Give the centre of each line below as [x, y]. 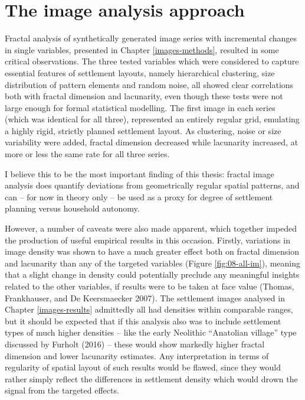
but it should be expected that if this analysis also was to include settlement [143, 321]
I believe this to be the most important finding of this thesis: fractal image [140, 173]
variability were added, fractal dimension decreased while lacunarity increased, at [152, 142]
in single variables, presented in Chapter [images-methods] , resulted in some [142, 49]
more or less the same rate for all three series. [87, 154]
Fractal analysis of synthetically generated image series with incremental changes [151, 38]
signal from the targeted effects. [62, 390]
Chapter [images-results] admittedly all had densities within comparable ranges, [149, 309]
